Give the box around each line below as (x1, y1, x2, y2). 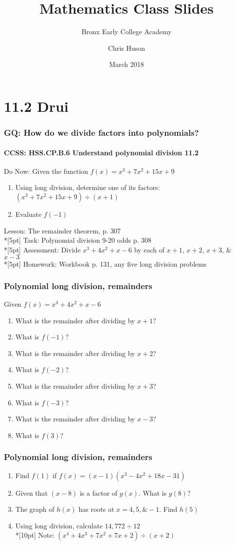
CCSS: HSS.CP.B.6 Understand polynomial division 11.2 (4, 147, 199, 157)
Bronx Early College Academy (81, 26, 172, 37)
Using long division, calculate (15, 520, 103, 530)
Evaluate (15, 209, 42, 219)
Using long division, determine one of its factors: (15, 182, 160, 192)
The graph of (15, 504, 54, 514)
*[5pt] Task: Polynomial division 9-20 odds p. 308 (4, 235, 152, 245)
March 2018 (109, 59, 144, 69)
